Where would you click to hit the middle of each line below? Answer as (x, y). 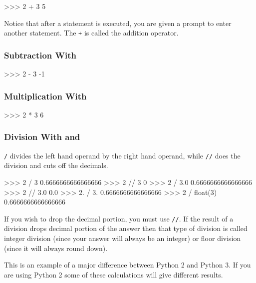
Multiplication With (45, 96)
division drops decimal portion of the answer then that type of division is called (126, 228)
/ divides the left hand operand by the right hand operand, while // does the (122, 155)
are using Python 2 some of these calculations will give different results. (114, 274)
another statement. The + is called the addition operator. (91, 33)
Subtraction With (40, 55)
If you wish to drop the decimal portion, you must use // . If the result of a (119, 218)
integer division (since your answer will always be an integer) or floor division (123, 238)
